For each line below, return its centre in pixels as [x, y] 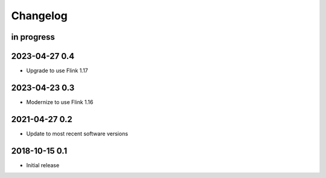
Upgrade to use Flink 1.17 [57, 71]
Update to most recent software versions [77, 133]
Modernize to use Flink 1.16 [60, 102]
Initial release [43, 165]
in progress [33, 37]
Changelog [39, 16]
